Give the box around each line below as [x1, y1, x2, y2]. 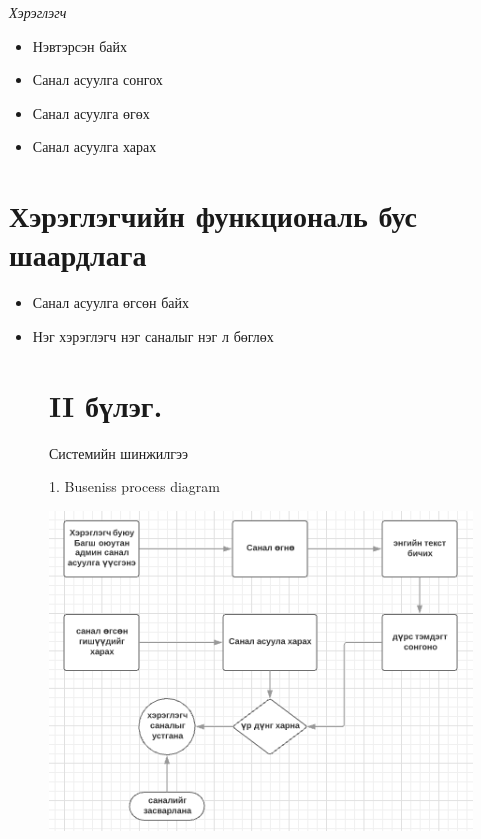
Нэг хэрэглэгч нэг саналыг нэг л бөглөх [32, 325, 274, 346]
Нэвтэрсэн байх [32, 35, 128, 56]
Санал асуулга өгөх [32, 102, 150, 123]
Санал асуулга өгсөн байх [32, 292, 189, 313]
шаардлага [9, 234, 147, 275]
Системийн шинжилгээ [49, 442, 189, 463]
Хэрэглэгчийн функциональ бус [9, 195, 418, 236]
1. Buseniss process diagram [49, 476, 220, 497]
